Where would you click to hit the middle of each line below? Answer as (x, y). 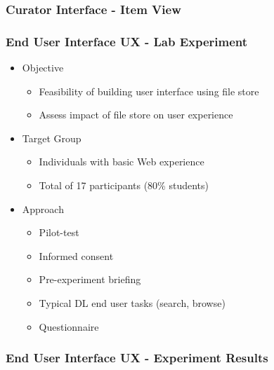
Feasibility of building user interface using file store (149, 91)
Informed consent (76, 255)
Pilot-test (59, 232)
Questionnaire (69, 326)
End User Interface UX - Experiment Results (137, 358)
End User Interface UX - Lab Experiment (127, 41)
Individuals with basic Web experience (122, 162)
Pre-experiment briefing (90, 279)
